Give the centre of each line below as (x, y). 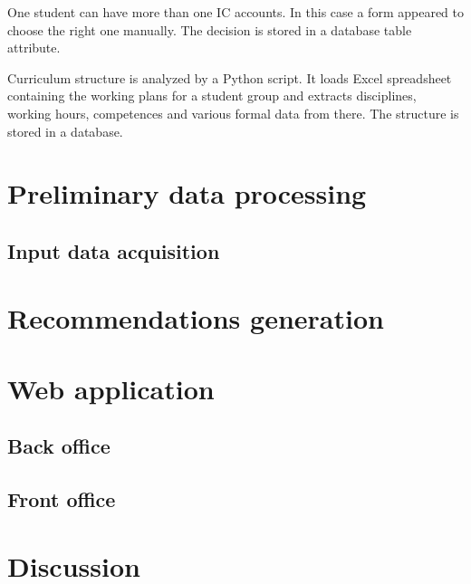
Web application (111, 388)
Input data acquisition (114, 250)
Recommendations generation (196, 317)
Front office (62, 499)
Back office (59, 446)
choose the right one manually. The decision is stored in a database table (210, 29)
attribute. (34, 48)
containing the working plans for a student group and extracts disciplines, (212, 96)
